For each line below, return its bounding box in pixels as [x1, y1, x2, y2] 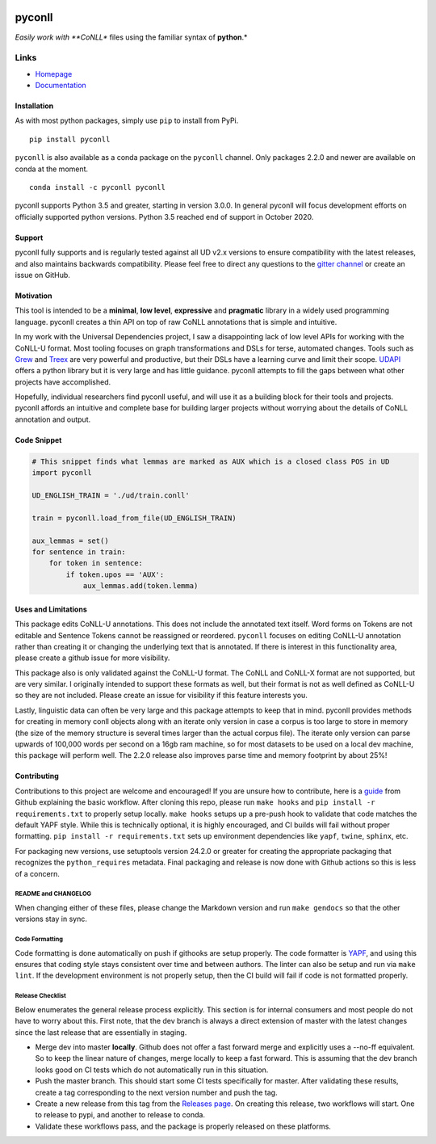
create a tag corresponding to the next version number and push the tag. [35, 1087, 278, 1097]
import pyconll [31, 469, 92, 477]
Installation [15, 101, 54, 111]
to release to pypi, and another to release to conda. [35, 1110, 206, 1120]
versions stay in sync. [15, 914, 88, 924]
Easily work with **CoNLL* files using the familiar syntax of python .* [15, 32, 248, 42]
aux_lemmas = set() [31, 536, 109, 545]
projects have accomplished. [15, 376, 111, 387]
